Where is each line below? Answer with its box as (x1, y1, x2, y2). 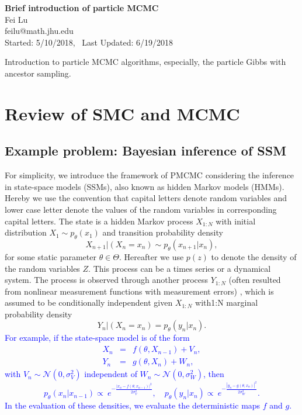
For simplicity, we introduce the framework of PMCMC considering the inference (5, 169, 294, 181)
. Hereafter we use (119, 250, 184, 262)
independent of (84, 368, 137, 380)
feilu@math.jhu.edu (5, 25, 74, 37)
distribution (5, 226, 47, 238)
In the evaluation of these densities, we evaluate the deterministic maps (5, 399, 261, 411)
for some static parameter (5, 250, 96, 262)
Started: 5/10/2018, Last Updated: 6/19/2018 (5, 36, 173, 48)
